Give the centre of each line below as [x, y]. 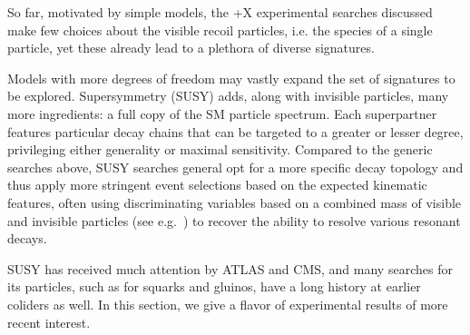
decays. [27, 238]
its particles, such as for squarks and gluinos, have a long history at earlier [214, 286]
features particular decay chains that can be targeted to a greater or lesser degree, [235, 131]
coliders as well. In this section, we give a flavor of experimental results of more [228, 304]
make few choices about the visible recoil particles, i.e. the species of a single [220, 30]
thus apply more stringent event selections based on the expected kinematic [217, 185]
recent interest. [49, 322]
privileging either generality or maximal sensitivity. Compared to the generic [220, 149]
